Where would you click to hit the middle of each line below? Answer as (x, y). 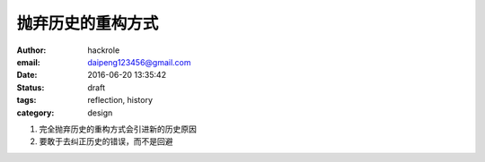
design (100, 113)
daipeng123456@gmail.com (140, 62)
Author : (31, 50)
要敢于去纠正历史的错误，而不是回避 (106, 141)
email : (28, 62)
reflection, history (120, 100)
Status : (31, 87)
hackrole (104, 50)
